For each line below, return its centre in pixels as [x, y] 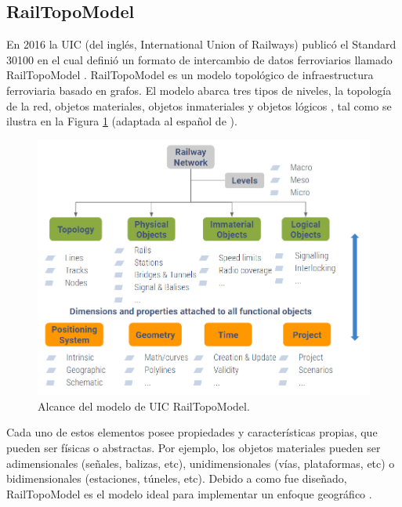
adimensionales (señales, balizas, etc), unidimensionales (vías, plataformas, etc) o [201, 463]
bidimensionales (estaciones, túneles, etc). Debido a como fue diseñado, [177, 478]
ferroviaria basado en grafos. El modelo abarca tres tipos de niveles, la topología [199, 90]
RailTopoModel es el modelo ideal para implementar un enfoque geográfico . [189, 493]
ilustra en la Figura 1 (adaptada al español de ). [122, 121]
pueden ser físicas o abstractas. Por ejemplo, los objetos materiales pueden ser [194, 447]
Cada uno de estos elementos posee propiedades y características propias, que [192, 432]
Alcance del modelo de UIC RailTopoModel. [144, 406]
